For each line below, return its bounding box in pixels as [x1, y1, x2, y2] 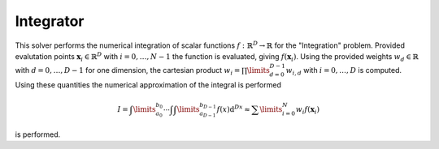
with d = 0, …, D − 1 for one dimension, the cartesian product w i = [15, 66, 241, 77]
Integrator [15, 12, 85, 30]
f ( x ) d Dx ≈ [216, 104, 251, 113]
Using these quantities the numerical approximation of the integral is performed [15, 79, 282, 89]
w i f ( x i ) [295, 104, 320, 116]
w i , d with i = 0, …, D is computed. [285, 66, 402, 77]
